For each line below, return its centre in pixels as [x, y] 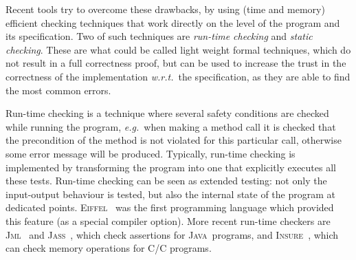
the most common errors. [58, 90]
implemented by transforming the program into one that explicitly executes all [171, 167]
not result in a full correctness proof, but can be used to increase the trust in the [176, 63]
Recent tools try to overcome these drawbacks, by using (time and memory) [165, 9]
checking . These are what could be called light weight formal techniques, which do [178, 49]
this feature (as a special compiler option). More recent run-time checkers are [168, 220]
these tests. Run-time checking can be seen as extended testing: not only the [166, 181]
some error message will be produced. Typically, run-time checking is [151, 153]
